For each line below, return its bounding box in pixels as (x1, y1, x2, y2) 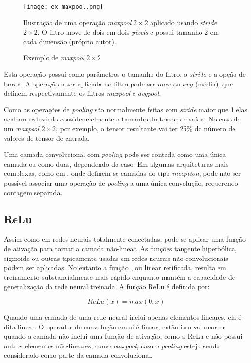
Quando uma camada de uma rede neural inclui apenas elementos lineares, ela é (4, 311, 242, 322)
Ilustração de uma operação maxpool (23, 17, 132, 27)
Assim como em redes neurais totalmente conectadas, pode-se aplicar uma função (4, 234, 246, 244)
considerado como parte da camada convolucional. (4, 350, 153, 360)
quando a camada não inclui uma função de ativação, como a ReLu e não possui (4, 331, 243, 341)
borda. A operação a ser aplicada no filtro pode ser (4, 78, 155, 88)
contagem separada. (4, 187, 63, 197)
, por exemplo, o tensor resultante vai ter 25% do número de (56, 123, 235, 133)
